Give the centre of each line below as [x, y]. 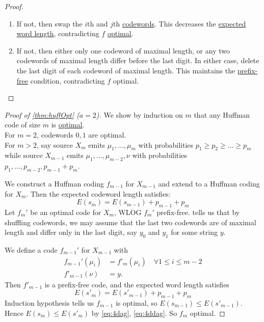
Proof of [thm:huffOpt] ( [42, 114]
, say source [55, 144]
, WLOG [128, 212]
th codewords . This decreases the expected [180, 23]
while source [24, 155]
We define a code [31, 249]
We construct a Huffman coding [54, 183]
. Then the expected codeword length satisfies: [98, 193]
